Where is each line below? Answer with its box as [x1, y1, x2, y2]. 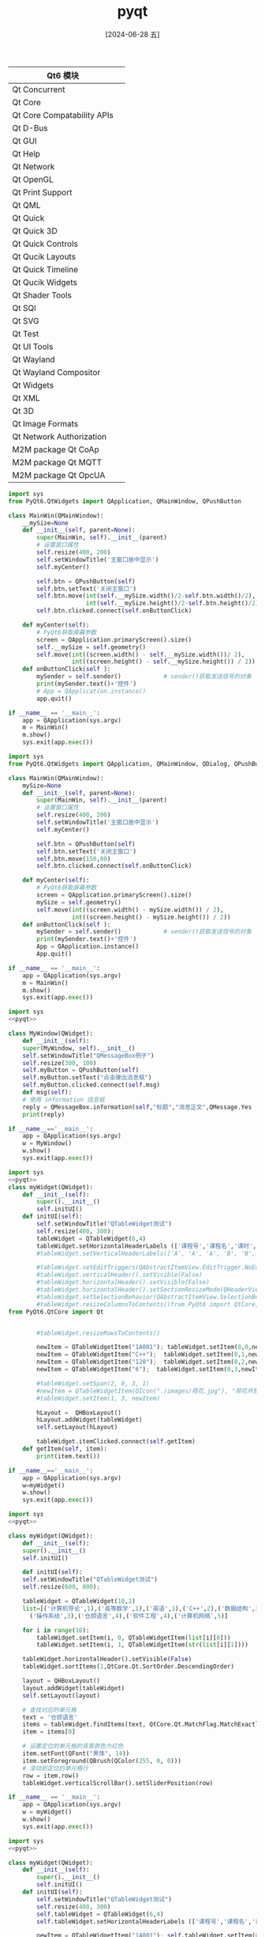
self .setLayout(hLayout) [36, 1423, 118, 1431]
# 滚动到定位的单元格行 [22, 1764, 88, 1772]
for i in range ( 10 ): [22, 1626, 90, 1634]
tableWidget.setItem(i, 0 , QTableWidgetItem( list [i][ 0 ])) [36, 1633, 231, 1642]
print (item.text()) [36, 1452, 101, 1460]
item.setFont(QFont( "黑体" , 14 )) [22, 1749, 130, 1758]
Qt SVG [12, 315, 39, 326]
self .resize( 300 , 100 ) [22, 1059, 97, 1067]
